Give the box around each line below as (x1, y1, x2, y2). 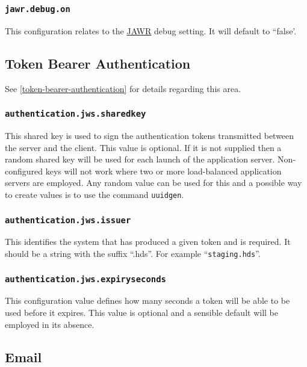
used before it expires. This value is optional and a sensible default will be (5, 306, 278, 318)
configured (5, 164, 43, 177)
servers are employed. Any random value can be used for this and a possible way (5, 176, 302, 189)
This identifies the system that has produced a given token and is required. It (5, 235, 291, 248)
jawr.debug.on (5, 4, 70, 14)
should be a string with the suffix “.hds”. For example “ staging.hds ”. (5, 247, 261, 259)
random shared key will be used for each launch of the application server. (5, 153, 275, 165)
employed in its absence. (5, 318, 95, 330)
